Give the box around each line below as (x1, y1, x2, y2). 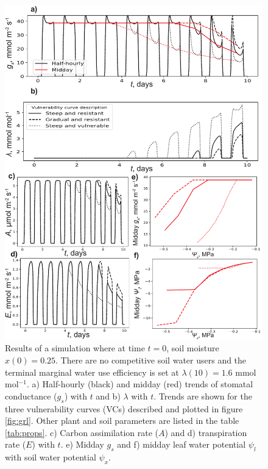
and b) (96, 389, 121, 402)
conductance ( (5, 389, 57, 402)
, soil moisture (166, 342, 219, 354)
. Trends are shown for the (153, 389, 252, 402)
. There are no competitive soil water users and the (55, 354, 247, 367)
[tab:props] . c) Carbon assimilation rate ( (5, 426, 158, 439)
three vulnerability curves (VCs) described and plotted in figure (5, 402, 243, 415)
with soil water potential (5, 451, 96, 464)
